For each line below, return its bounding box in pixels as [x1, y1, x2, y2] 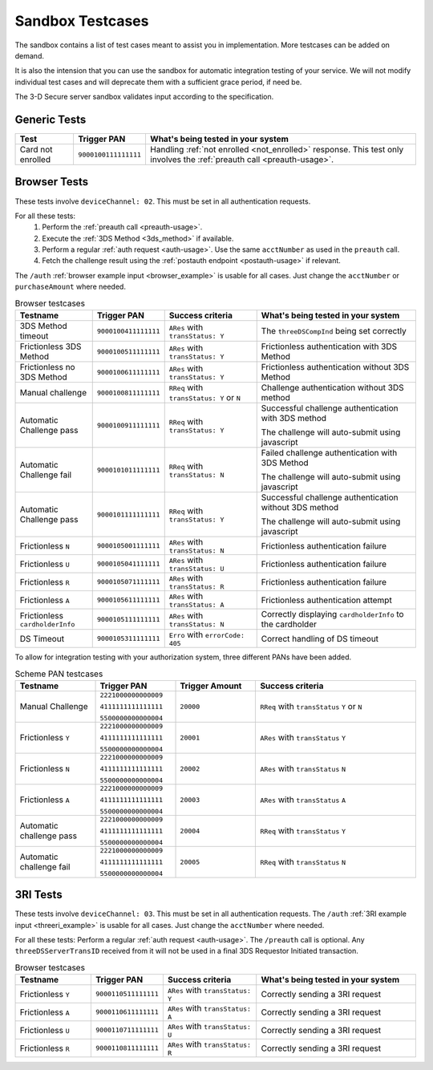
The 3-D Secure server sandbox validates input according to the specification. [14, 92, 274, 102]
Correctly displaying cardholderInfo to [261, 609, 404, 620]
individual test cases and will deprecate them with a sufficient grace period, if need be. [14, 77, 302, 87]
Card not [19, 144, 53, 156]
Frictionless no [19, 362, 75, 373]
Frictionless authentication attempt [261, 594, 392, 606]
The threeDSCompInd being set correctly [261, 326, 407, 337]
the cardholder [261, 618, 317, 630]
